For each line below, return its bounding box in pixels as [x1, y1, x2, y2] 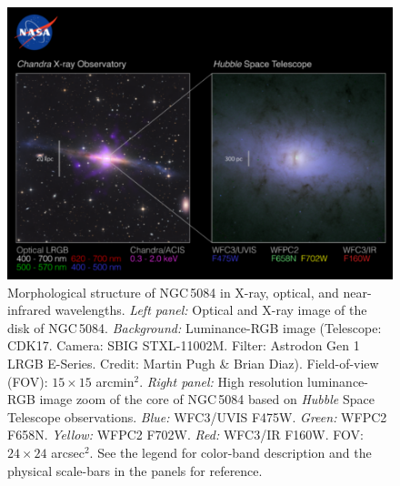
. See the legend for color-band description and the [89, 443, 372, 461]
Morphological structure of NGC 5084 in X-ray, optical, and [7, 282, 339, 301]
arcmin [95, 371, 135, 390]
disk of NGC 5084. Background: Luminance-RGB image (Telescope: [7, 318, 382, 337]
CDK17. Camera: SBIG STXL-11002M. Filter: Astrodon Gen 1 [7, 336, 360, 355]
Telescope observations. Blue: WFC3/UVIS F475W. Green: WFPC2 [7, 407, 387, 426]
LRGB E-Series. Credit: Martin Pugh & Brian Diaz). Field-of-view [7, 354, 379, 373]
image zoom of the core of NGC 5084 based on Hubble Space [39, 390, 375, 409]
